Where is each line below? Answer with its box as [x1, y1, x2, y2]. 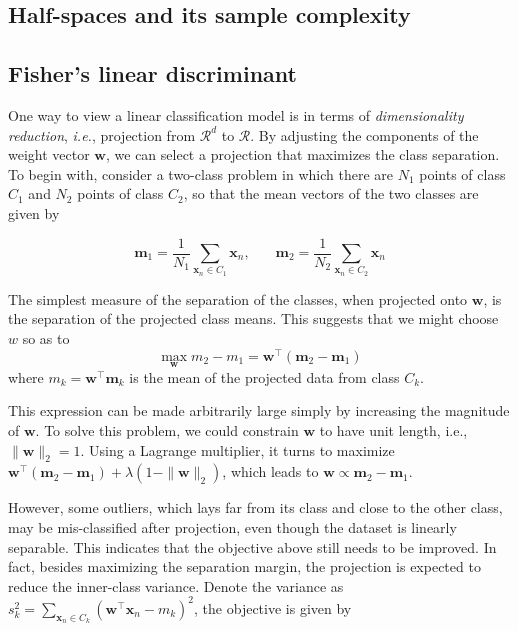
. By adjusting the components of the [250, 124, 479, 145]
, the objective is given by [194, 597, 352, 618]
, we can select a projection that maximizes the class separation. [106, 144, 500, 165]
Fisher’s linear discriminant [8, 58, 297, 89]
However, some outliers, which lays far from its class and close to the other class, [8, 497, 503, 518]
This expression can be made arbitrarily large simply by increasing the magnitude [8, 400, 510, 421]
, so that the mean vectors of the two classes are [183, 183, 479, 204]
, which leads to [222, 461, 319, 482]
